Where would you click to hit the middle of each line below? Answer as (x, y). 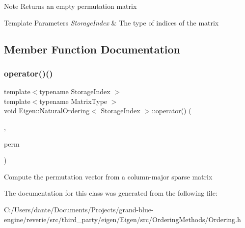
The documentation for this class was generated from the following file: (111, 193)
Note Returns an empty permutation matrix (70, 6)
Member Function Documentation (92, 49)
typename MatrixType (73, 101)
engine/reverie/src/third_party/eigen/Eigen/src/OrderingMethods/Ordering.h (122, 219)
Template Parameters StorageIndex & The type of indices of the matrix (111, 22)
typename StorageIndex (75, 91)
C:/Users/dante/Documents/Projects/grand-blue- (79, 209)
